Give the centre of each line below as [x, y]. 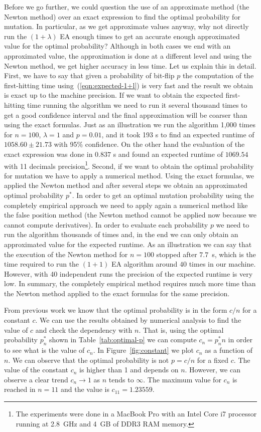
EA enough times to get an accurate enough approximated [150, 36]
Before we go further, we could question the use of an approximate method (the [127, 7]
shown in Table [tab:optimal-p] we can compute [123, 340]
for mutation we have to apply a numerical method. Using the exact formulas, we [129, 175]
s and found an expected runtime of [168, 154]
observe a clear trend [36, 379]
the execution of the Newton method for [66, 254]
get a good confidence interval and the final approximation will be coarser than [126, 115]
